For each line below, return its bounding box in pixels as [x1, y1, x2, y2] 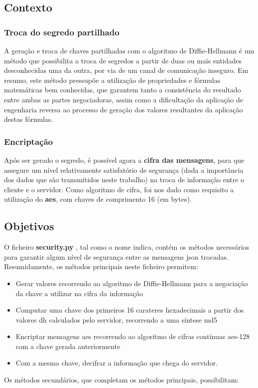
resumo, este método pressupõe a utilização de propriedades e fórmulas [4, 74, 221, 85]
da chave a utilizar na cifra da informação [15, 288, 143, 298]
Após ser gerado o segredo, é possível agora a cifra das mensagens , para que [4, 154, 245, 165]
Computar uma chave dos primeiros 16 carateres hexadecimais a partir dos [15, 305, 244, 315]
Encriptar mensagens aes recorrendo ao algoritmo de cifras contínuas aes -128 [15, 331, 250, 342]
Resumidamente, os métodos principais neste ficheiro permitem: [4, 261, 198, 272]
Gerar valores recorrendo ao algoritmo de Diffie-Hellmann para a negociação [15, 278, 248, 288]
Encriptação [4, 135, 53, 147]
